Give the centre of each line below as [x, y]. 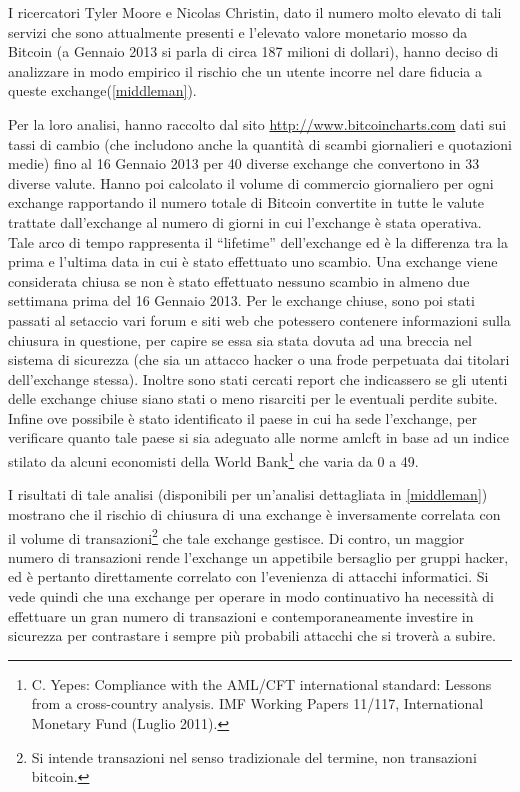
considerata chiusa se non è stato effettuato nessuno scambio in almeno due [239, 280]
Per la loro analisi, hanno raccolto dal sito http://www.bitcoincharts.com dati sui [257, 123]
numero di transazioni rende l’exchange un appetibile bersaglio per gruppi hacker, [258, 556]
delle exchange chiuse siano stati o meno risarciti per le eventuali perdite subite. [253, 398]
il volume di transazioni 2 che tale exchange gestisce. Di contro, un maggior [236, 536]
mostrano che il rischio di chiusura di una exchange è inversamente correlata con [254, 513]
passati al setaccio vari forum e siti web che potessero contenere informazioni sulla [259, 319]
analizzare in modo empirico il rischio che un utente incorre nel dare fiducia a [245, 70]
